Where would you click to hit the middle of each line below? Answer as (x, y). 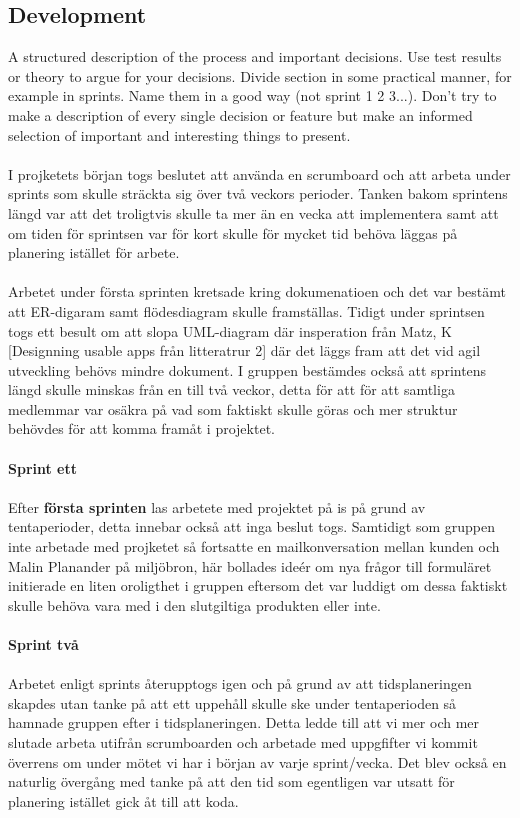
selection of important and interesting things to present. (179, 134)
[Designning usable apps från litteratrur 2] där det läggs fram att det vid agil (244, 350)
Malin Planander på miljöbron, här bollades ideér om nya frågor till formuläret (250, 565)
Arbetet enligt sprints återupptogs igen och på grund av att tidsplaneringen (240, 683)
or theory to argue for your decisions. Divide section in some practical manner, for (260, 75)
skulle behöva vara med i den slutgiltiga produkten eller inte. (194, 604)
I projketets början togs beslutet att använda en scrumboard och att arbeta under (259, 173)
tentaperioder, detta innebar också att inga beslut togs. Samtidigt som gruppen (252, 526)
